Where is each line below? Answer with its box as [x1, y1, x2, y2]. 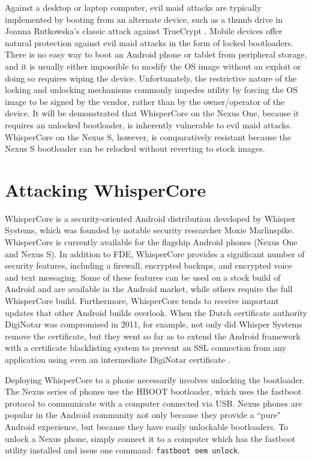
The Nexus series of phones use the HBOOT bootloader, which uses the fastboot [5, 385, 302, 398]
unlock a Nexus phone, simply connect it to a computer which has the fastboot [5, 432, 296, 444]
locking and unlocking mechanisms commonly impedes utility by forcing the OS [5, 83, 298, 96]
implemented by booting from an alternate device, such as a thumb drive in [5, 13, 283, 25]
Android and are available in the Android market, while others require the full [5, 282, 293, 295]
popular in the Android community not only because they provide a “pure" [5, 408, 281, 421]
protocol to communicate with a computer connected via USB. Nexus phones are [5, 396, 302, 409]
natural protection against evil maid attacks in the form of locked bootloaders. [5, 36, 293, 49]
